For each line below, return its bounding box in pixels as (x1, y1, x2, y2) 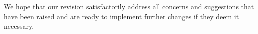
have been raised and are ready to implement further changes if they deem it (4, 11, 239, 21)
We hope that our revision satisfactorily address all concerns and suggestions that (4, 1, 254, 11)
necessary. (4, 21, 34, 31)
